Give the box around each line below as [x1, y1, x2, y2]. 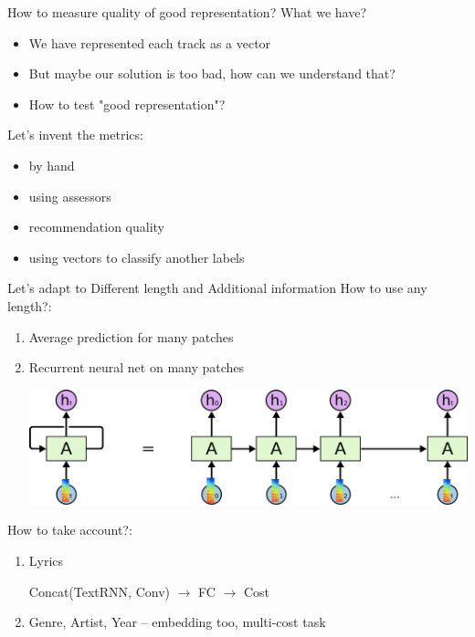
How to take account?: [7, 520, 132, 539]
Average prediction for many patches [28, 327, 234, 346]
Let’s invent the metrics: [7, 125, 143, 144]
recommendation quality [28, 217, 165, 236]
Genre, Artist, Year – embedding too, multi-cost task [28, 612, 326, 632]
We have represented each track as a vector [28, 33, 271, 52]
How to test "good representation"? [28, 94, 226, 113]
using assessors [28, 186, 111, 205]
